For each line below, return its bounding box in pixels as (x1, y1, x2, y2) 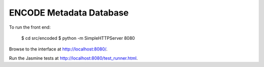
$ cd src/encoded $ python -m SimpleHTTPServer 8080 (21, 35, 135, 41)
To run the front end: (9, 24, 51, 30)
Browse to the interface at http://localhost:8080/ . (9, 46, 108, 52)
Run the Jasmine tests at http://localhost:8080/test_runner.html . (9, 55, 138, 61)
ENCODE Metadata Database (9, 7, 129, 18)
